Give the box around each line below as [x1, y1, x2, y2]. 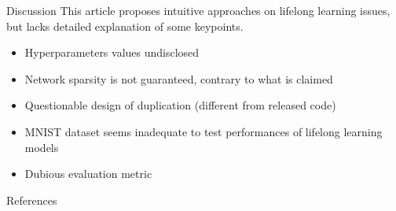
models [24, 139, 59, 155]
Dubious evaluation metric [24, 165, 152, 182]
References [6, 191, 57, 208]
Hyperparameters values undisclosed [24, 44, 200, 61]
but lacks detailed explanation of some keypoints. [6, 17, 244, 34]
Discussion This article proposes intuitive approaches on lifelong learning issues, [6, 2, 390, 18]
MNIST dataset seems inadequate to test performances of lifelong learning [24, 123, 383, 139]
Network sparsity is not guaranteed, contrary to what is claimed [24, 70, 333, 87]
